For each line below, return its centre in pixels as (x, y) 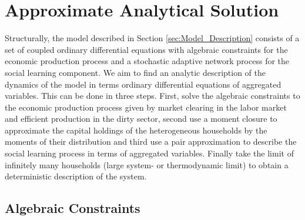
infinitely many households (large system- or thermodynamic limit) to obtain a (147, 164)
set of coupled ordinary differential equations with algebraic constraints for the (146, 49)
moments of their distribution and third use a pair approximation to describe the (151, 141)
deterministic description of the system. (76, 176)
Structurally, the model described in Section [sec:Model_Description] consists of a (152, 38)
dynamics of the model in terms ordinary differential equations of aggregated (143, 84)
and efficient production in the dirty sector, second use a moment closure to (141, 119)
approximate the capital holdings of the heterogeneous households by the (136, 130)
